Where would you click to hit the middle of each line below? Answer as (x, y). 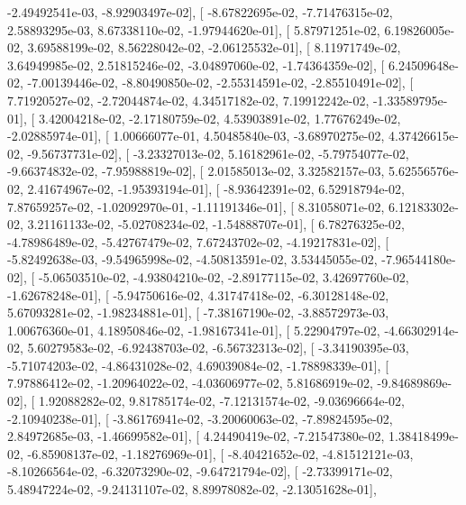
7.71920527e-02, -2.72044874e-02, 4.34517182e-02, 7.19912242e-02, (188, 100)
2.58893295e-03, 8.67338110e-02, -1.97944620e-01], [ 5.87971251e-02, (194, 29)
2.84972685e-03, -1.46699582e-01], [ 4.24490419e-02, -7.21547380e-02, (196, 436)
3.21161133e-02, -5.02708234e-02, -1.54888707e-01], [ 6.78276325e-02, (216, 224)
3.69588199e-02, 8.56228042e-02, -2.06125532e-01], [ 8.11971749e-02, (214, 47)
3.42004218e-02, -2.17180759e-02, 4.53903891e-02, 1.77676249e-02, (219, 118)
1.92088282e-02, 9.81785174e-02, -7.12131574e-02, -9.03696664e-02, (221, 401)
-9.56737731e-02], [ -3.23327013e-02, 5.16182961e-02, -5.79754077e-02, (218, 153)
